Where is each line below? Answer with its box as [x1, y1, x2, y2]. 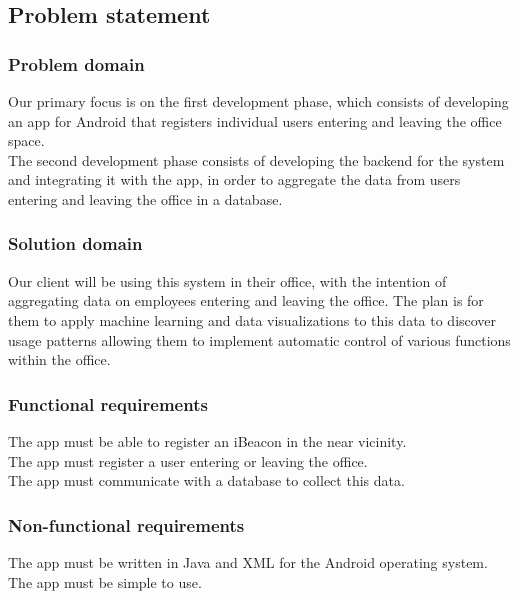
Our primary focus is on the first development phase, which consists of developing [8, 91, 509, 111]
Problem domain [8, 51, 145, 76]
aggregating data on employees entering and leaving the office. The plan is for [8, 290, 484, 311]
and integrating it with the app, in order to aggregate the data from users [8, 169, 461, 190]
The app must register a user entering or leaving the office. [8, 450, 368, 471]
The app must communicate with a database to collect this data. [8, 470, 405, 491]
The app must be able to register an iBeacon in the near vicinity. [8, 430, 407, 451]
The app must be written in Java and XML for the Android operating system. [8, 551, 488, 572]
